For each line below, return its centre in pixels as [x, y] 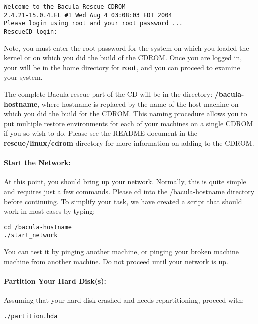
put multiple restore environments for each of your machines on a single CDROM [129, 123]
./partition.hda [31, 316]
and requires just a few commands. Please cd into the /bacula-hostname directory [129, 191]
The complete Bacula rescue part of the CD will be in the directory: [108, 94]
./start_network [31, 236]
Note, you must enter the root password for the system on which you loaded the [127, 48]
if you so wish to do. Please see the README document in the [101, 133]
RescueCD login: [31, 32]
